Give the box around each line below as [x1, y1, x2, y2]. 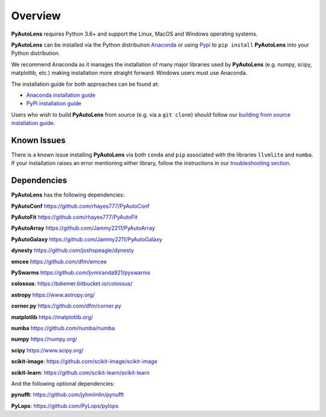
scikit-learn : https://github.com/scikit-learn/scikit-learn [11, 369, 150, 376]
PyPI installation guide [26, 100, 81, 107]
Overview [11, 9, 61, 22]
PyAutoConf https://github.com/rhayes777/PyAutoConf [11, 202, 150, 210]
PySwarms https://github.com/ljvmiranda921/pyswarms [11, 269, 151, 276]
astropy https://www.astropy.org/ [11, 291, 95, 299]
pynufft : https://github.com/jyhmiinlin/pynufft [11, 391, 124, 398]
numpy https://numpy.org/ [11, 335, 78, 343]
